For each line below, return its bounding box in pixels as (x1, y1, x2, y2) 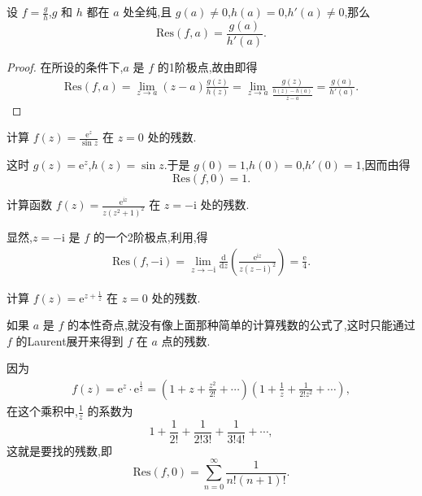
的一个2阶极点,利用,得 (93, 228, 208, 245)
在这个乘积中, (7, 402, 78, 419)
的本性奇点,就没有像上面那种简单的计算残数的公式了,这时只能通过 (67, 316, 415, 333)
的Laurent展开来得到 (15, 332, 124, 349)
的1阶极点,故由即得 (157, 58, 258, 75)
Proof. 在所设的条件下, (7, 58, 124, 75)
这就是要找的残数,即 (7, 442, 112, 459)
